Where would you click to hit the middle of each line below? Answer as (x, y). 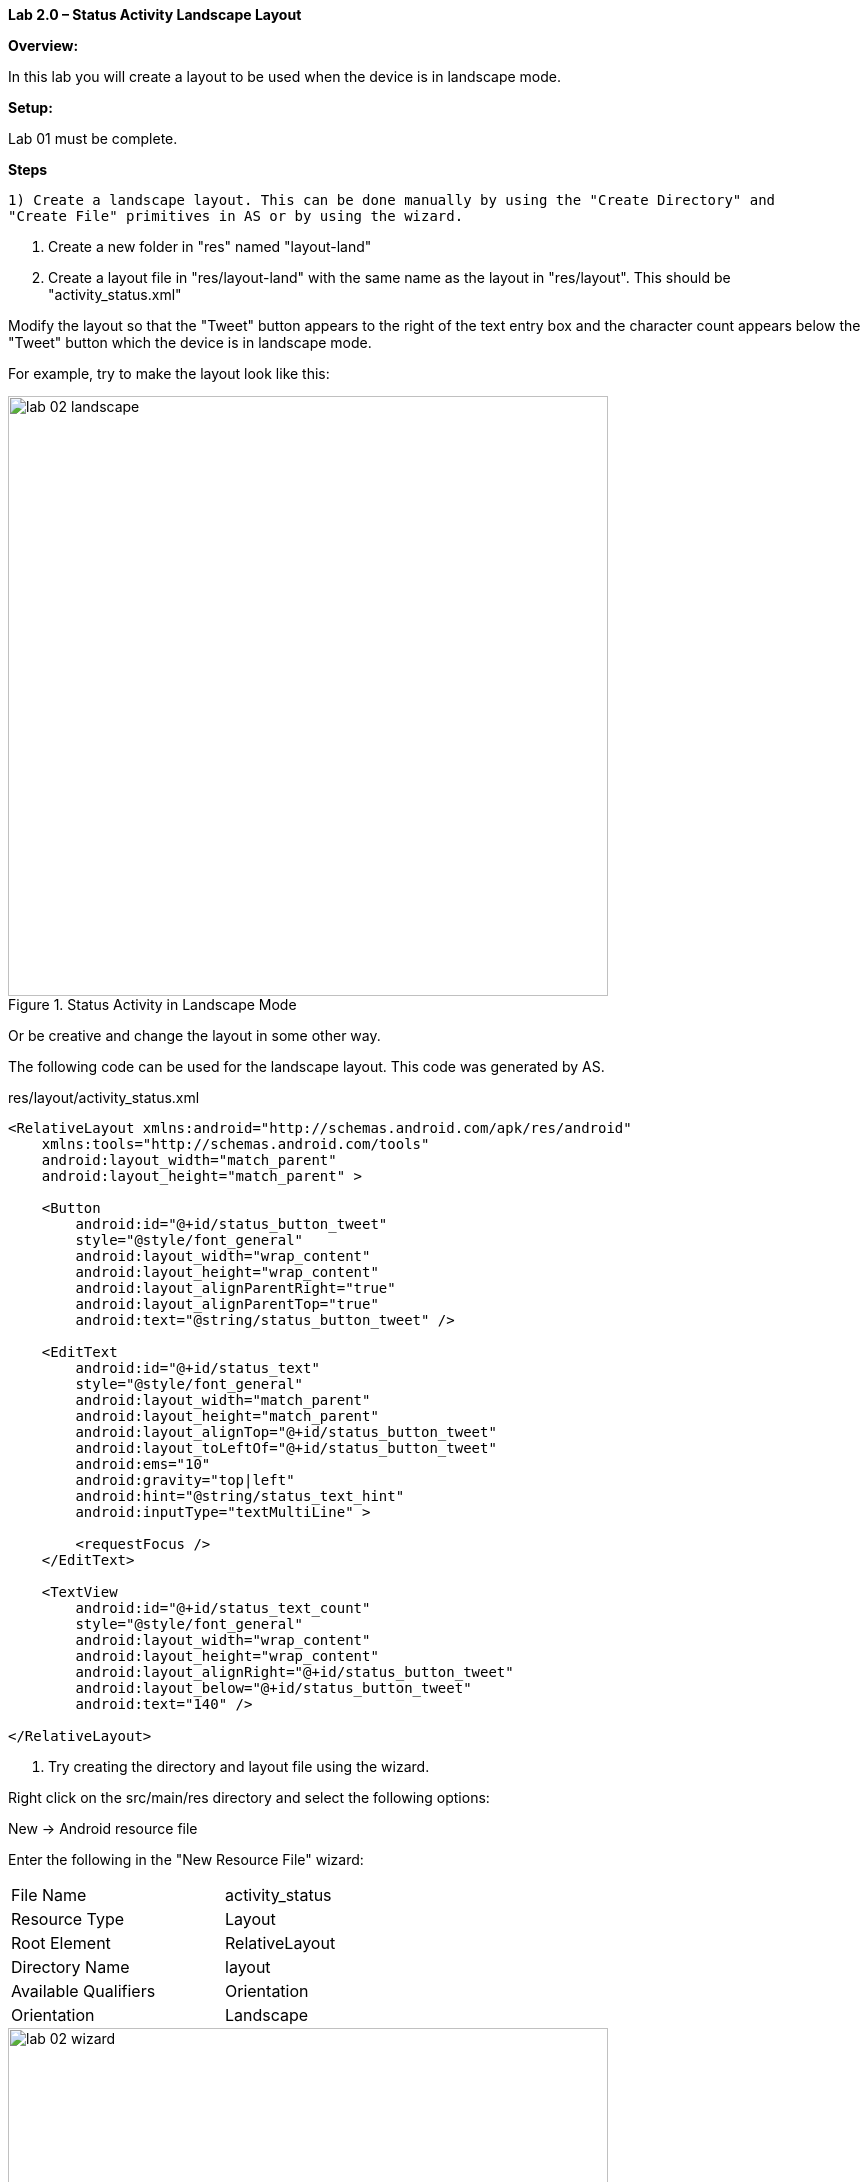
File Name (49, 1895)
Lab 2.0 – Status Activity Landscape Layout (155, 14)
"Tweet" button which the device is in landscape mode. (190, 342)
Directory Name (70, 1967)
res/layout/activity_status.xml (104, 1097)
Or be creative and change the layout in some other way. (194, 1035)
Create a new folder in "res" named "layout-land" (210, 246)
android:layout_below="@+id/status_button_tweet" (273, 1688)
